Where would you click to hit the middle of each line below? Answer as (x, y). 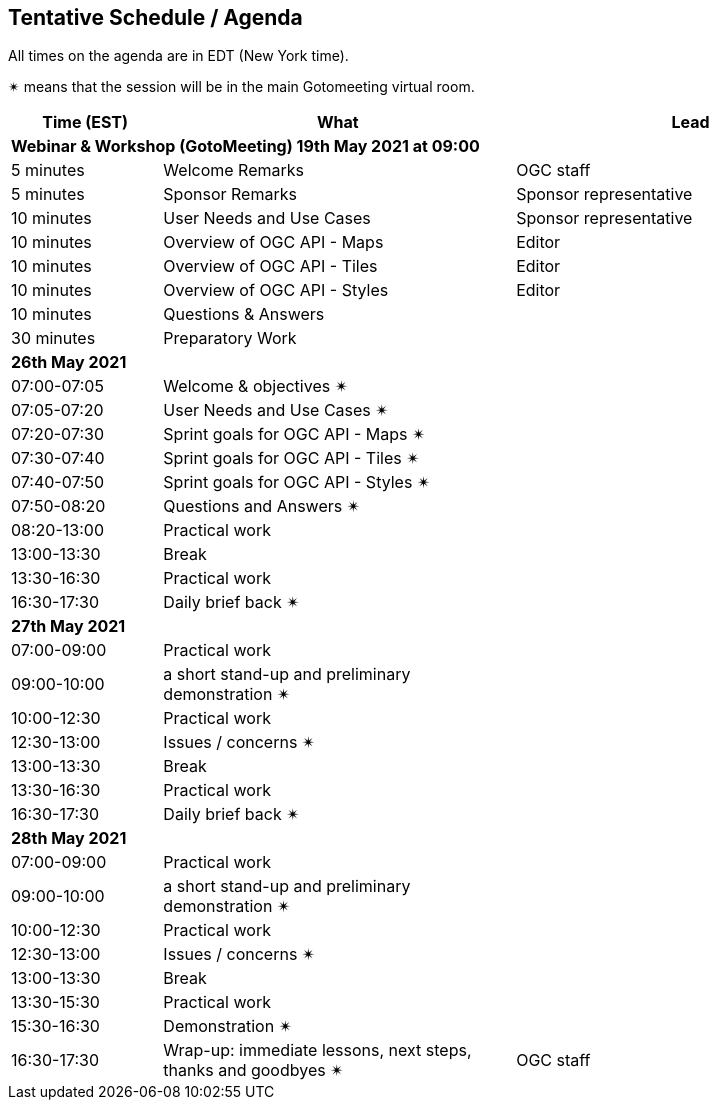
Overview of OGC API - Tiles (270, 266)
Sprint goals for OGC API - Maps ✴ (294, 434)
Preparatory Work (230, 338)
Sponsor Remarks (230, 194)
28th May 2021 (69, 838)
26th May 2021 (69, 362)
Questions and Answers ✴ (262, 506)
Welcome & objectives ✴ (256, 386)
